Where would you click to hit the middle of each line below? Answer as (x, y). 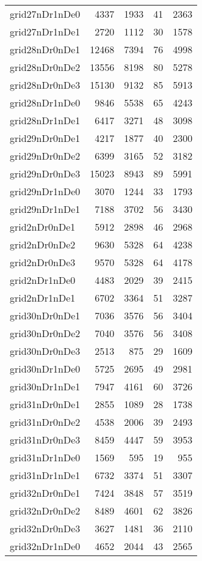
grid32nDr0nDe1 (45, 493)
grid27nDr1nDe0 (45, 14)
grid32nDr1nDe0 (45, 546)
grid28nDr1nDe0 (45, 102)
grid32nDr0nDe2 (45, 511)
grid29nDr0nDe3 (45, 173)
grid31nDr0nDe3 (45, 440)
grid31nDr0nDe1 (45, 404)
